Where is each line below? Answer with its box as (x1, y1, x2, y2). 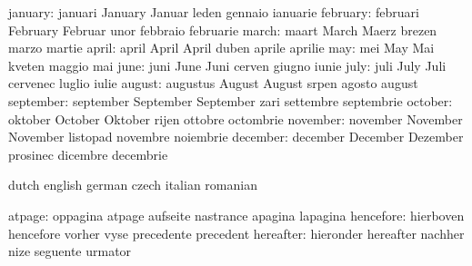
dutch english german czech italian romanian (8, 175, 257, 194)
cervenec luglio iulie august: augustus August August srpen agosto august (8, 74, 418, 93)
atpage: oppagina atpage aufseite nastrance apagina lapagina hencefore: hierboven (8, 205, 465, 224)
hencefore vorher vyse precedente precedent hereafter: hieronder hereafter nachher (8, 223, 465, 242)
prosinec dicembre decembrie (8, 144, 168, 163)
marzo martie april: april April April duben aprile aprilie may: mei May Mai (8, 38, 435, 57)
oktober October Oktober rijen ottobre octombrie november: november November (8, 109, 463, 128)
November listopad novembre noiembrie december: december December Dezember (8, 127, 464, 146)
